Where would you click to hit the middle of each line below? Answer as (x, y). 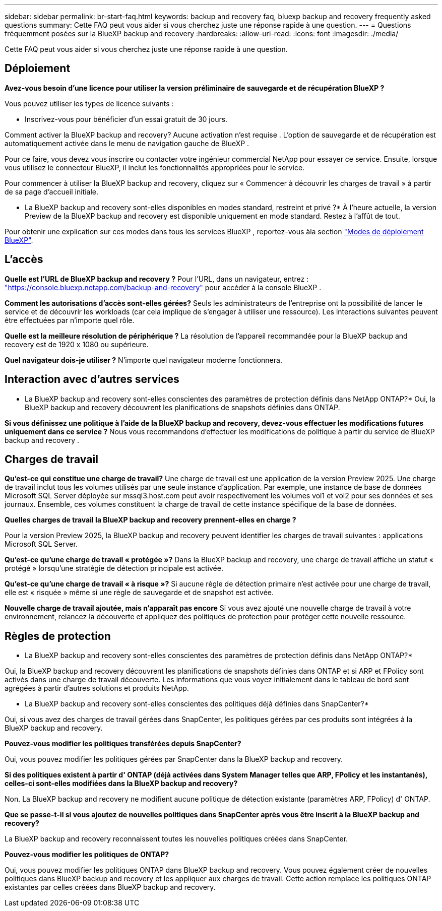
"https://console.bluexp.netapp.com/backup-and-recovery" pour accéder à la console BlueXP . (163, 287)
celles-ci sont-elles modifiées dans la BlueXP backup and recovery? (121, 784)
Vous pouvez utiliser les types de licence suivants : (89, 103)
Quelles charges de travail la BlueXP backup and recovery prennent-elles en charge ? (150, 520)
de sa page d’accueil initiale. (52, 191)
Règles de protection (58, 636)
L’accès (24, 259)
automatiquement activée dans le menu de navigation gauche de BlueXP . (127, 143)
